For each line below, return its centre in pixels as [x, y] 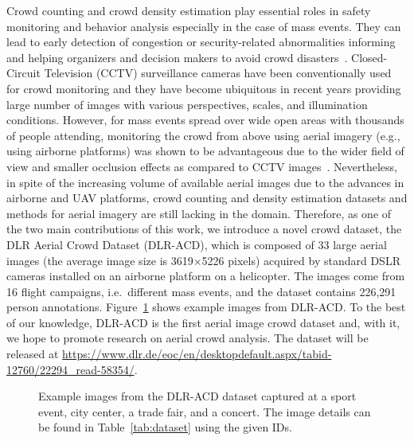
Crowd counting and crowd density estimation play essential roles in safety [189, 10]
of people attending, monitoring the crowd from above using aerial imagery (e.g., [203, 135]
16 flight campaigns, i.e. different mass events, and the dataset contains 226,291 [201, 291]
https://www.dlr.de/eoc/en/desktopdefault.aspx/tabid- [197, 354]
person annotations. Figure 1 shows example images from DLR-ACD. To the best [206, 307]
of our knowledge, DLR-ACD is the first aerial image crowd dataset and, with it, [203, 322]
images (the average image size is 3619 [100, 260]
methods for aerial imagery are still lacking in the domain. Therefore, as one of [199, 213]
